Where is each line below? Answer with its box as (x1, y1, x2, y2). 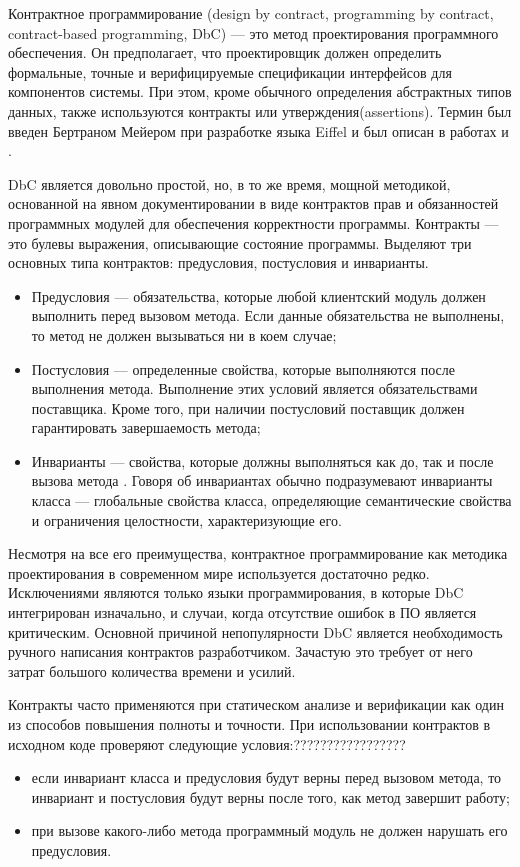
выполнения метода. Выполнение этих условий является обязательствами (31, 378, 478, 399)
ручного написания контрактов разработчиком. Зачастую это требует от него (8, 641, 473, 662)
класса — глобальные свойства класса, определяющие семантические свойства (31, 490, 512, 511)
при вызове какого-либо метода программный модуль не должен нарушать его (31, 820, 508, 841)
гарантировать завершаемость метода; (31, 417, 261, 438)
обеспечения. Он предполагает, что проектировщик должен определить (8, 42, 442, 63)
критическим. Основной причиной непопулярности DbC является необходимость (8, 621, 503, 642)
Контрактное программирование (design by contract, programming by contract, (8, 3, 494, 23)
